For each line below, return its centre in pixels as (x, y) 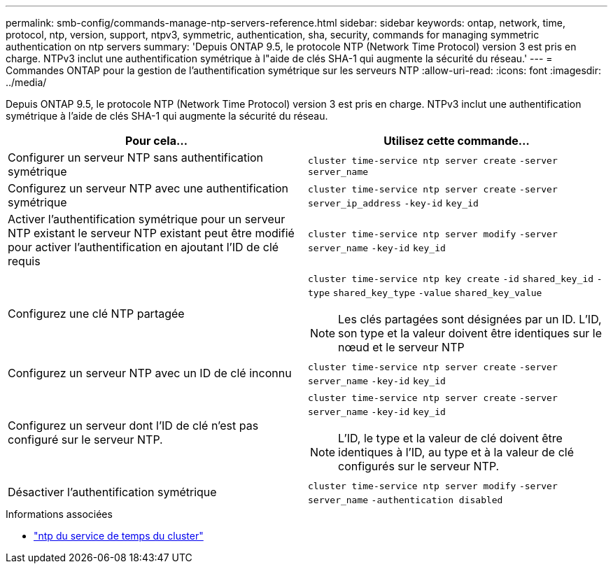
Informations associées (59, 514)
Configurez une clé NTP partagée (96, 314)
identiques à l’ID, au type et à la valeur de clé (456, 452)
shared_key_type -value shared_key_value (437, 293)
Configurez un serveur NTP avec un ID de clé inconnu (150, 373)
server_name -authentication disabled (406, 500)
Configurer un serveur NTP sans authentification (136, 157)
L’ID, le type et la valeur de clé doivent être (450, 438)
